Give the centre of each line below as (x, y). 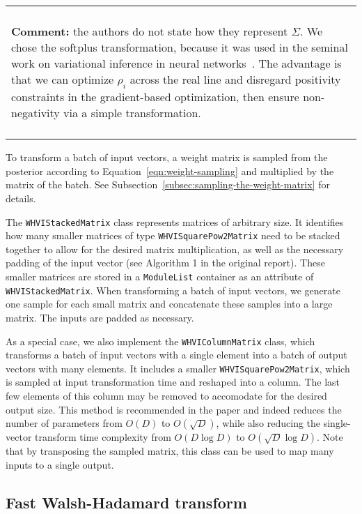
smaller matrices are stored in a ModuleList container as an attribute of (160, 277)
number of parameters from (64, 423)
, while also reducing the (268, 423)
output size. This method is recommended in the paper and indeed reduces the (174, 409)
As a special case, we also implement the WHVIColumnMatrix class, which (160, 341)
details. (21, 198)
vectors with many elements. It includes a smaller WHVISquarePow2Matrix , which (178, 368)
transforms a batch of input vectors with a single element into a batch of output (176, 355)
